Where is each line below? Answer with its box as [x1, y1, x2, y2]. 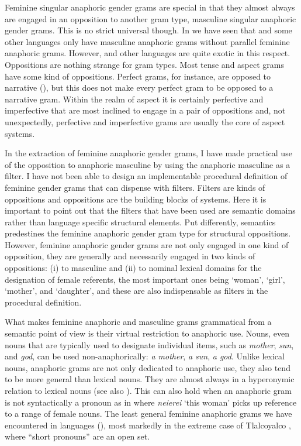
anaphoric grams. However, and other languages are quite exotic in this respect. [5, 47, 290, 59]
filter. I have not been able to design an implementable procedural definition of [5, 170, 288, 182]
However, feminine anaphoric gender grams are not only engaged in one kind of [5, 238, 289, 251]
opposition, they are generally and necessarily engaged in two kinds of [5, 250, 255, 262]
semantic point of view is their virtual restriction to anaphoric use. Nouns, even [5, 327, 290, 339]
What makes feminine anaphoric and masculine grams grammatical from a [5, 315, 272, 328]
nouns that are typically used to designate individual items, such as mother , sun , [5, 338, 294, 351]
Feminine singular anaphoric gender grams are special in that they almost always [5, 1, 295, 13]
